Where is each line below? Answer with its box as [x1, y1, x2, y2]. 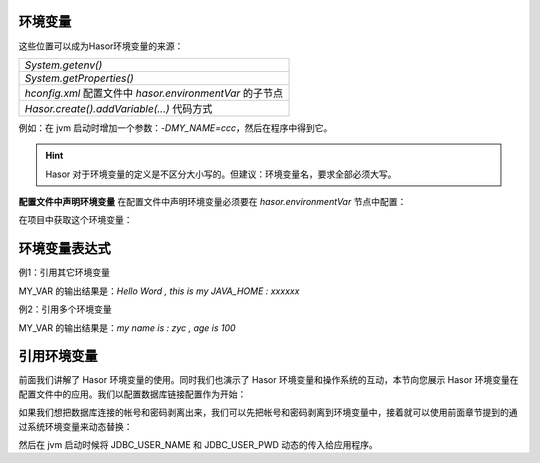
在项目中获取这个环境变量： [18, 214, 133, 226]
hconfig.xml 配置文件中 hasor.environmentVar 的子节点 [24, 86, 284, 100]
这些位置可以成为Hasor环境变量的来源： [18, 40, 184, 52]
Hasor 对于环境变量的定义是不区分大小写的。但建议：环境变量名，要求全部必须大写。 [45, 168, 397, 180]
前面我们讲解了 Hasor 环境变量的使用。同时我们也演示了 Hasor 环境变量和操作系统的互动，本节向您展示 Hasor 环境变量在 [18, 374, 519, 386]
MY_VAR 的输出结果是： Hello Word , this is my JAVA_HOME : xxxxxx [18, 285, 300, 297]
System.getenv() [24, 58, 103, 72]
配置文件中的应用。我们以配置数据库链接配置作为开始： [18, 388, 247, 400]
